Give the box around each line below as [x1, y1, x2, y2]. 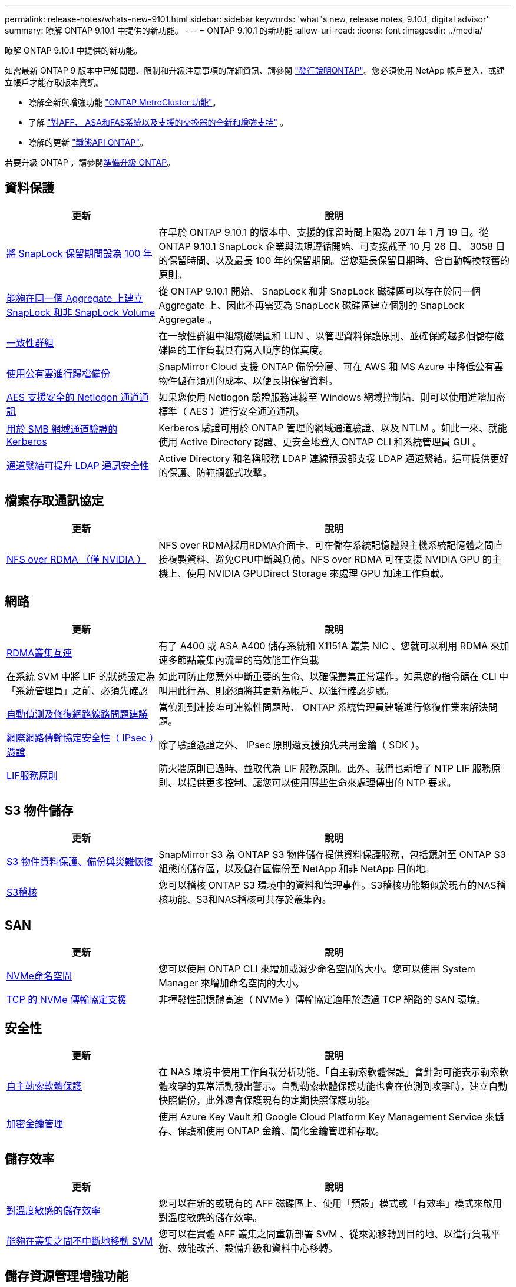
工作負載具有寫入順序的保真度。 [187, 344, 329, 356]
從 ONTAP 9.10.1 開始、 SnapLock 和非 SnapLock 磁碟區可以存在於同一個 [158, 285, 481, 297]
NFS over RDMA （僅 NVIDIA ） [6, 553, 147, 565]
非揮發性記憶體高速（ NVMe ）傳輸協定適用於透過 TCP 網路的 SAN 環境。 [158, 994, 486, 1006]
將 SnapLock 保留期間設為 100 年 [6, 247, 153, 259]
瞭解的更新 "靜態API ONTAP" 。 [28, 137, 148, 147]
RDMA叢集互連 [6, 646, 72, 659]
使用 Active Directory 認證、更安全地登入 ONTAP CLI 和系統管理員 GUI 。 [158, 435, 482, 448]
